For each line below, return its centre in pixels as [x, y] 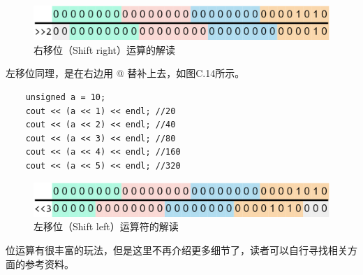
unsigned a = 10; [66, 98]
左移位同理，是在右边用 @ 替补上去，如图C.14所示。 [125, 73]
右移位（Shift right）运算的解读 [105, 49]
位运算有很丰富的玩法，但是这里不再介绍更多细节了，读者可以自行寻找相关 [177, 250]
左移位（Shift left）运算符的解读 [106, 226]
